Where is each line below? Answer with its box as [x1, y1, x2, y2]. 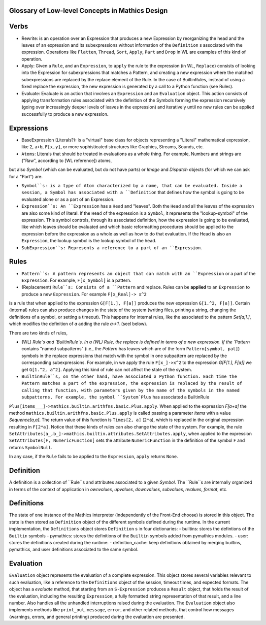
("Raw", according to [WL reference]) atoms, [21, 158, 112, 164]
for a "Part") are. [9, 173, 43, 179]
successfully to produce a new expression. [21, 111, 108, 117]
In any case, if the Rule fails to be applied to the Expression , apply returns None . [9, 454, 178, 460]
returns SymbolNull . [9, 444, 53, 450]
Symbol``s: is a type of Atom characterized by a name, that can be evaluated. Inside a [21, 183, 242, 189]
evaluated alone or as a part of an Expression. [21, 196, 115, 202]
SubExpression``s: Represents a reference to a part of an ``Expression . [21, 244, 202, 251]
